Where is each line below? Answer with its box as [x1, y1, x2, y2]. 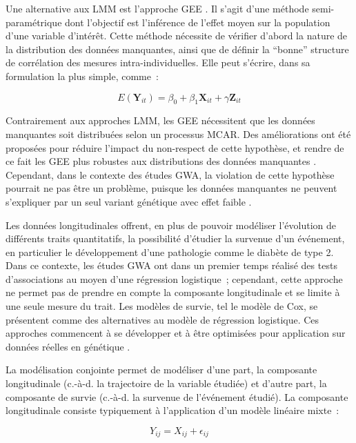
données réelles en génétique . [6, 339, 130, 353]
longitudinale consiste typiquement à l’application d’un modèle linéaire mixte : [6, 403, 339, 417]
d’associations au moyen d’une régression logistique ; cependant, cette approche [6, 271, 343, 286]
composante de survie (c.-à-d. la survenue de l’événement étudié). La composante [6, 389, 348, 404]
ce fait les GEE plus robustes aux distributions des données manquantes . [6, 154, 317, 168]
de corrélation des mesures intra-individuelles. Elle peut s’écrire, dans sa [6, 55, 310, 70]
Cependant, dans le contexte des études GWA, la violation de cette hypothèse [6, 167, 335, 181]
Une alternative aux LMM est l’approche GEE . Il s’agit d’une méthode [6, 1, 309, 15]
